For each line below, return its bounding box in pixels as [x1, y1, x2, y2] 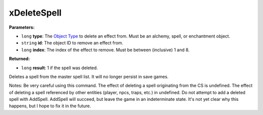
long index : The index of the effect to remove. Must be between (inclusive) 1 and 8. [21, 47, 190, 53]
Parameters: [9, 24, 35, 30]
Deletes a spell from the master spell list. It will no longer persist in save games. [9, 74, 169, 79]
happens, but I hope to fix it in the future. [9, 103, 91, 109]
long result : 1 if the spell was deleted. [21, 65, 98, 71]
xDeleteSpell [9, 7, 62, 18]
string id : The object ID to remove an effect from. [21, 40, 124, 46]
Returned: [9, 56, 30, 62]
